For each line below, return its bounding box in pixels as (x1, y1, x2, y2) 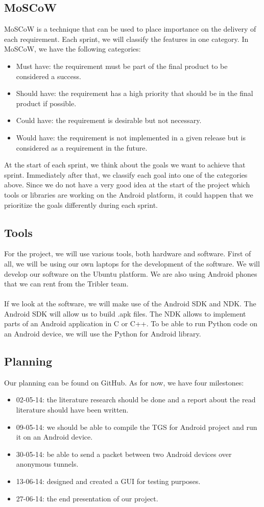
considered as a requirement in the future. (16, 142, 148, 153)
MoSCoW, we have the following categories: (4, 43, 141, 54)
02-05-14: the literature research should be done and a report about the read (16, 394, 256, 405)
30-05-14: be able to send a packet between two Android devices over (16, 448, 232, 459)
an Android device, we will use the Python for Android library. (4, 328, 201, 339)
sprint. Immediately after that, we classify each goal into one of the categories (4, 169, 248, 180)
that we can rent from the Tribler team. (4, 278, 129, 289)
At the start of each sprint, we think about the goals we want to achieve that (4, 159, 246, 170)
